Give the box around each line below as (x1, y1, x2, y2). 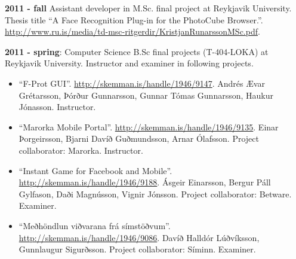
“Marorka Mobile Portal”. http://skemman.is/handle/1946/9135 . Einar (18, 120, 279, 133)
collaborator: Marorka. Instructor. (18, 144, 143, 156)
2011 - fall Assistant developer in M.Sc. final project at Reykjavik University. (5, 2, 292, 14)
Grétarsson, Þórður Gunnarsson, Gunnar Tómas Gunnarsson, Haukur (18, 89, 273, 101)
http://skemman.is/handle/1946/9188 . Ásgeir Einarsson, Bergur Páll (18, 176, 271, 188)
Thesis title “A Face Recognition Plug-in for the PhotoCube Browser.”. (5, 13, 263, 26)
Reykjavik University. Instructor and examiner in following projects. (5, 57, 254, 69)
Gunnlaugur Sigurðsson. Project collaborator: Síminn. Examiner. (18, 243, 256, 255)
